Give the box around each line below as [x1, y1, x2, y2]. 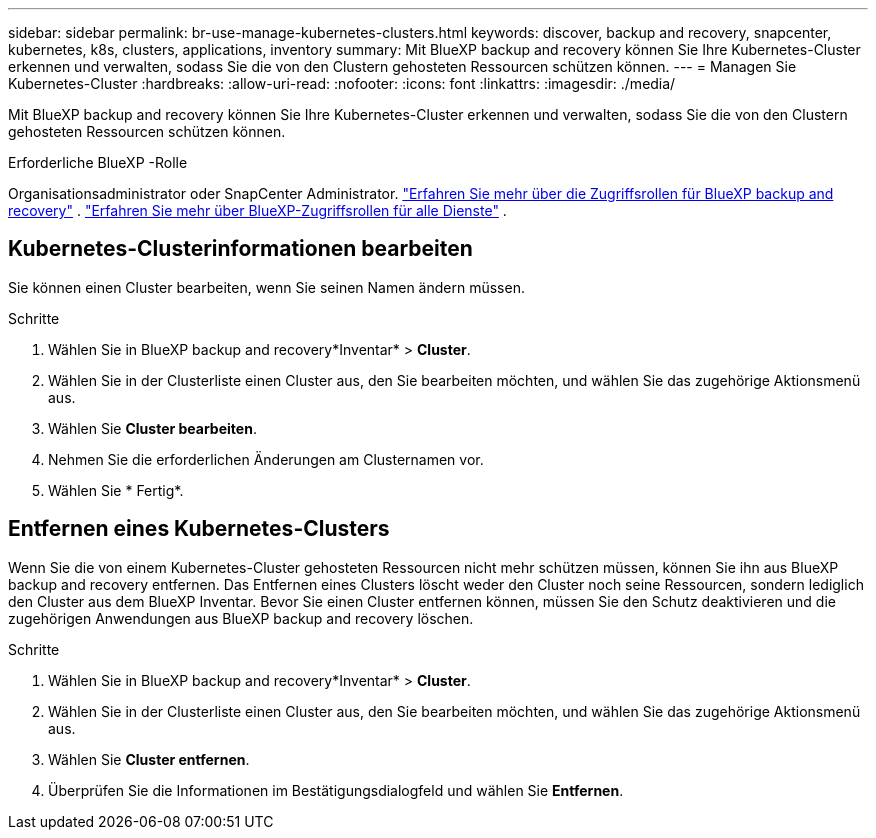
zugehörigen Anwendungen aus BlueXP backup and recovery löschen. [8, 609, 474, 627]
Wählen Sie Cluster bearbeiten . [48, 419, 257, 437]
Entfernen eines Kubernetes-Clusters [8, 516, 390, 542]
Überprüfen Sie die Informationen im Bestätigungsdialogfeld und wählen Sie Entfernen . [48, 781, 624, 799]
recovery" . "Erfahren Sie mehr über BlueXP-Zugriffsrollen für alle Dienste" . [8, 202, 507, 219]
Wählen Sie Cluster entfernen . [48, 750, 250, 768]
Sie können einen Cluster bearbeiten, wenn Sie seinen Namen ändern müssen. [8, 278, 525, 296]
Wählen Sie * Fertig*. [48, 481, 184, 499]
